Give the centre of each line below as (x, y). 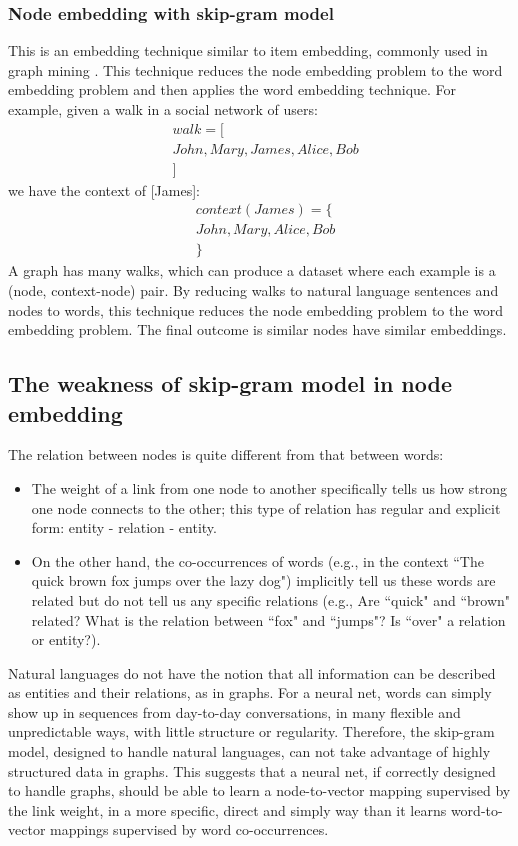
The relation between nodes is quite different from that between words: (226, 454)
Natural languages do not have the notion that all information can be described (252, 672)
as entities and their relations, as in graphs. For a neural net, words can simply (250, 692)
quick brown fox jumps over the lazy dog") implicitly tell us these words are (263, 580)
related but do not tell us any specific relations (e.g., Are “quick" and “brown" (271, 599)
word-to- (476, 809)
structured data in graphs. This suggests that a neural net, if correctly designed (252, 770)
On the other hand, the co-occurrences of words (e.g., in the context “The (257, 560)
